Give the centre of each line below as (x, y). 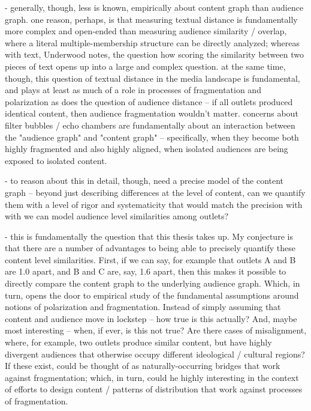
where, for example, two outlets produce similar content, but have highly (138, 342)
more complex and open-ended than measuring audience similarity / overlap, (146, 31)
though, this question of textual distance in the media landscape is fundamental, (153, 78)
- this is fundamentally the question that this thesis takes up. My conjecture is (149, 236)
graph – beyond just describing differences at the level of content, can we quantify (155, 192)
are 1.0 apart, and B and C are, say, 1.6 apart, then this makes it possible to (146, 271)
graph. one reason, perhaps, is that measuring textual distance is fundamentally (151, 19)
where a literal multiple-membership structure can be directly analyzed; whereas (153, 42)
